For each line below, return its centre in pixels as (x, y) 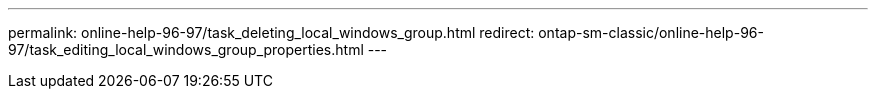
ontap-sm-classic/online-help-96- (651, 32)
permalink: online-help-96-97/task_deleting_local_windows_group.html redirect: (271, 32)
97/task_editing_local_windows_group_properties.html (186, 49)
